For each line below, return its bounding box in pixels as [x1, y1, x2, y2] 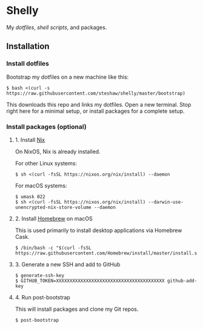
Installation [6, 41, 50, 52]
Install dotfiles [6, 59, 50, 68]
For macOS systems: [15, 182, 67, 189]
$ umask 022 [15, 193, 45, 200]
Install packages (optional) [6, 122, 87, 131]
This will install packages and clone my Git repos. [15, 305, 139, 313]
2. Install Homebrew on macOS [15, 214, 93, 222]
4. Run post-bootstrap [15, 293, 71, 301]
